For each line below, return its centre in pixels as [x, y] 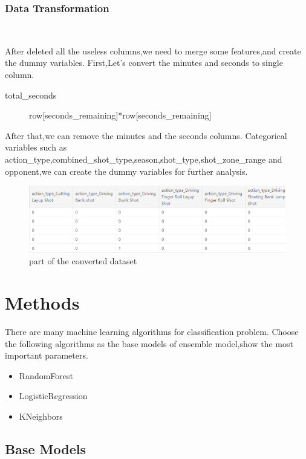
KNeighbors [41, 416]
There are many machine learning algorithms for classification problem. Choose [152, 332]
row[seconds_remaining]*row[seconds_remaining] [120, 115]
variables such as [36, 147]
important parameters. [47, 355]
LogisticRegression [53, 396]
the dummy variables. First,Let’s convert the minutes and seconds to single [144, 63]
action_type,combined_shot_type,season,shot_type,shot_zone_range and [144, 159]
